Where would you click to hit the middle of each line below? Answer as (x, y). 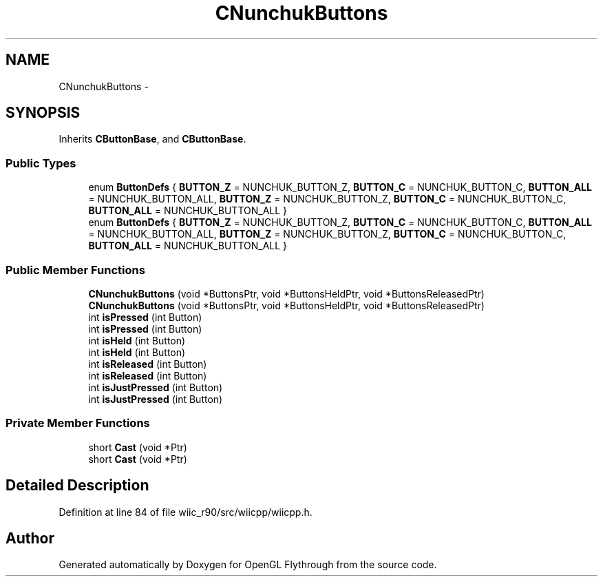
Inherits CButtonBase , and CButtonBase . (152, 139)
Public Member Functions (75, 270)
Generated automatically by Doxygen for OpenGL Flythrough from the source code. (248, 565)
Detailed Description (77, 486)
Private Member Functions (78, 423)
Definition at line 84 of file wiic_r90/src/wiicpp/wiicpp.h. (186, 512)
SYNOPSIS (43, 113)
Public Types (41, 163)
